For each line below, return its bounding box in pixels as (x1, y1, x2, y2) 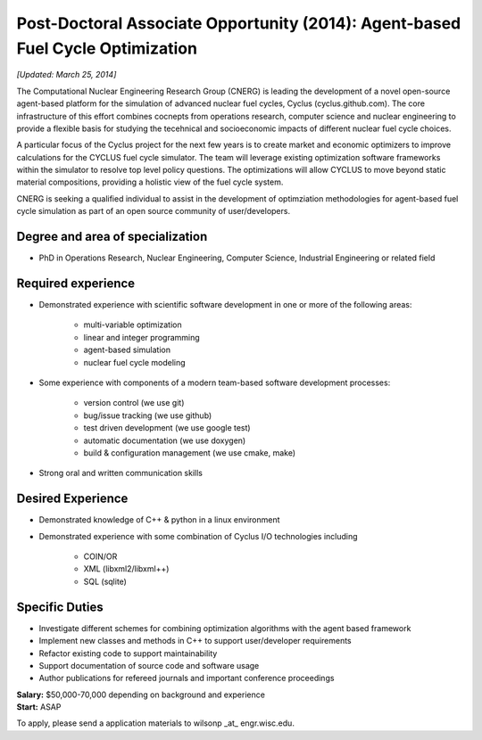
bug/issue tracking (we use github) (83, 410, 212, 421)
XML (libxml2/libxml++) (83, 563, 170, 574)
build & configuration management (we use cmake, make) (83, 447, 296, 458)
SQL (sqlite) (83, 576, 127, 587)
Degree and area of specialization (16, 229, 208, 244)
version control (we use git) (83, 398, 185, 408)
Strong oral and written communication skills (38, 468, 204, 479)
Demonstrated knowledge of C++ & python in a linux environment (38, 514, 280, 525)
